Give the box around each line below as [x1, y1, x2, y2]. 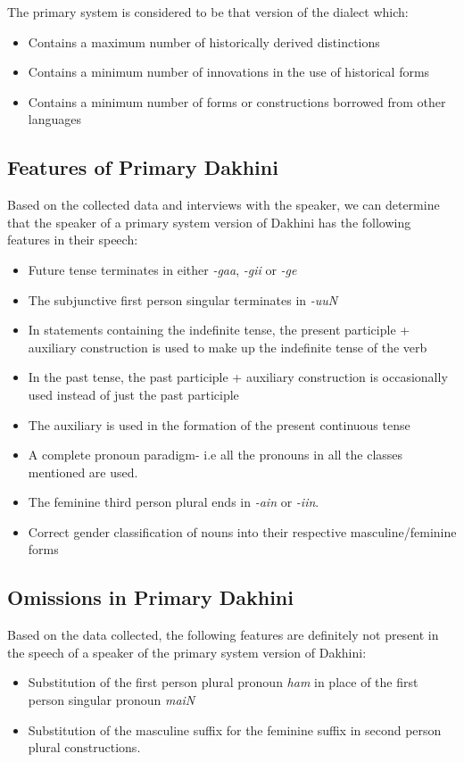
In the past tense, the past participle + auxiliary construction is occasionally [28, 368, 448, 386]
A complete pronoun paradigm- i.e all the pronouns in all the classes [28, 445, 403, 464]
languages [28, 110, 81, 128]
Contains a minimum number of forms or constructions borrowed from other [28, 92, 446, 111]
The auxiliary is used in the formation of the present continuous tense [28, 415, 410, 434]
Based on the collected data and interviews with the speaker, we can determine [7, 195, 440, 214]
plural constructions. [28, 738, 141, 757]
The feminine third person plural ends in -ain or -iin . [28, 493, 319, 511]
